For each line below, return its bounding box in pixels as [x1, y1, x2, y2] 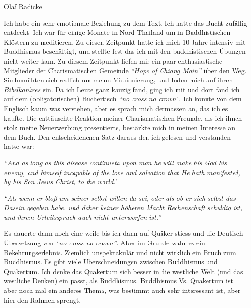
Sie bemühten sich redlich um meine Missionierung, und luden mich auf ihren [4, 75, 233, 85]
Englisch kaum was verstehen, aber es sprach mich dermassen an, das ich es [4, 103, 228, 113]
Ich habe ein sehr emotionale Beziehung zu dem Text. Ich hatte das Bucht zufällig [4, 17, 247, 28]
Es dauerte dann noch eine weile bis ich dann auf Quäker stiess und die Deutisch [4, 228, 243, 238]
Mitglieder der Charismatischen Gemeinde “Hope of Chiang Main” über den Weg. [4, 65, 247, 75]
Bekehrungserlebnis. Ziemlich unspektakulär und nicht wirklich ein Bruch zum [4, 247, 236, 257]
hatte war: [4, 141, 34, 151]
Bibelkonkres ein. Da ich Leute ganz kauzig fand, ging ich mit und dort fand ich [4, 84, 240, 94]
